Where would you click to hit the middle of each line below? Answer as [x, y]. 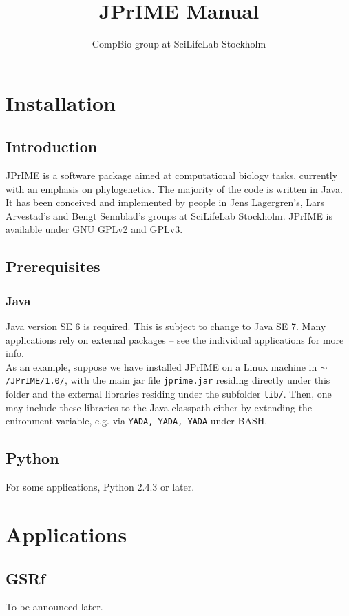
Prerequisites [53, 266]
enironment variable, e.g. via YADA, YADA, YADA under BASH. [137, 421]
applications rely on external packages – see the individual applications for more [175, 339]
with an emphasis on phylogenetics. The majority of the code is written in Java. [174, 188]
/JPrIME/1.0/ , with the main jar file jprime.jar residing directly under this [168, 380]
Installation [61, 102]
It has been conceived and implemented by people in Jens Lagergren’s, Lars [165, 202]
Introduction [52, 146]
